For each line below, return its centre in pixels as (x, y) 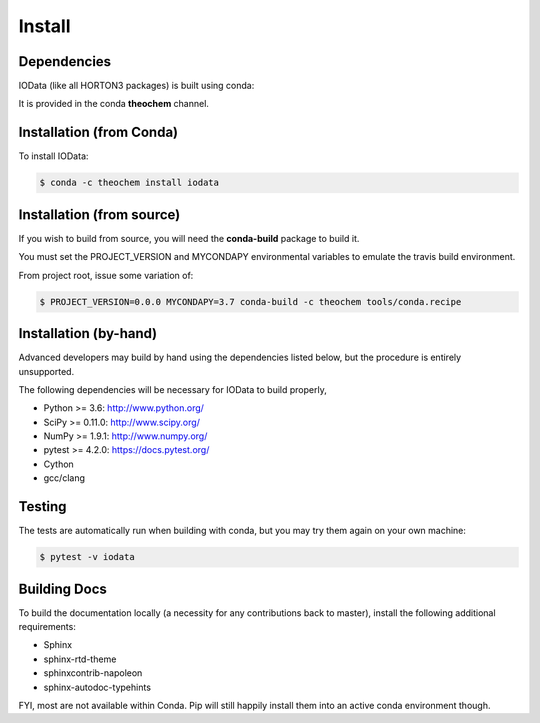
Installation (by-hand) (88, 333)
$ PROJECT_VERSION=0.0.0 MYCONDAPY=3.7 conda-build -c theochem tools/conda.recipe (250, 301)
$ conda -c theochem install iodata (129, 183)
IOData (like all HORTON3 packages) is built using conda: (136, 86)
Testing (42, 506)
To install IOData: (53, 156)
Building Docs (62, 588)
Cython (58, 464)
